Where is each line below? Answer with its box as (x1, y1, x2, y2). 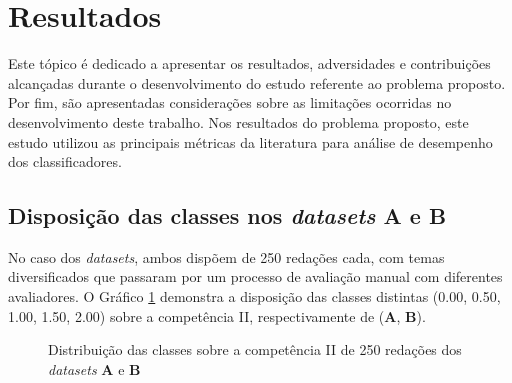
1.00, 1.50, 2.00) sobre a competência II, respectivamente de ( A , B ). (8, 305, 426, 326)
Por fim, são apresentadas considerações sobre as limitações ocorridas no (8, 92, 452, 113)
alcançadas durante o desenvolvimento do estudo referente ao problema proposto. (8, 72, 506, 93)
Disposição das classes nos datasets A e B (8, 200, 447, 231)
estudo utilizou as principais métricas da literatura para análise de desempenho (8, 131, 493, 152)
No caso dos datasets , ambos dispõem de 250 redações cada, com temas (8, 246, 445, 267)
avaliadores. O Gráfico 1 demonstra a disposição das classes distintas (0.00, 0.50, (8, 286, 501, 307)
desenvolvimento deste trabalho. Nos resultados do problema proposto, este (8, 111, 469, 132)
